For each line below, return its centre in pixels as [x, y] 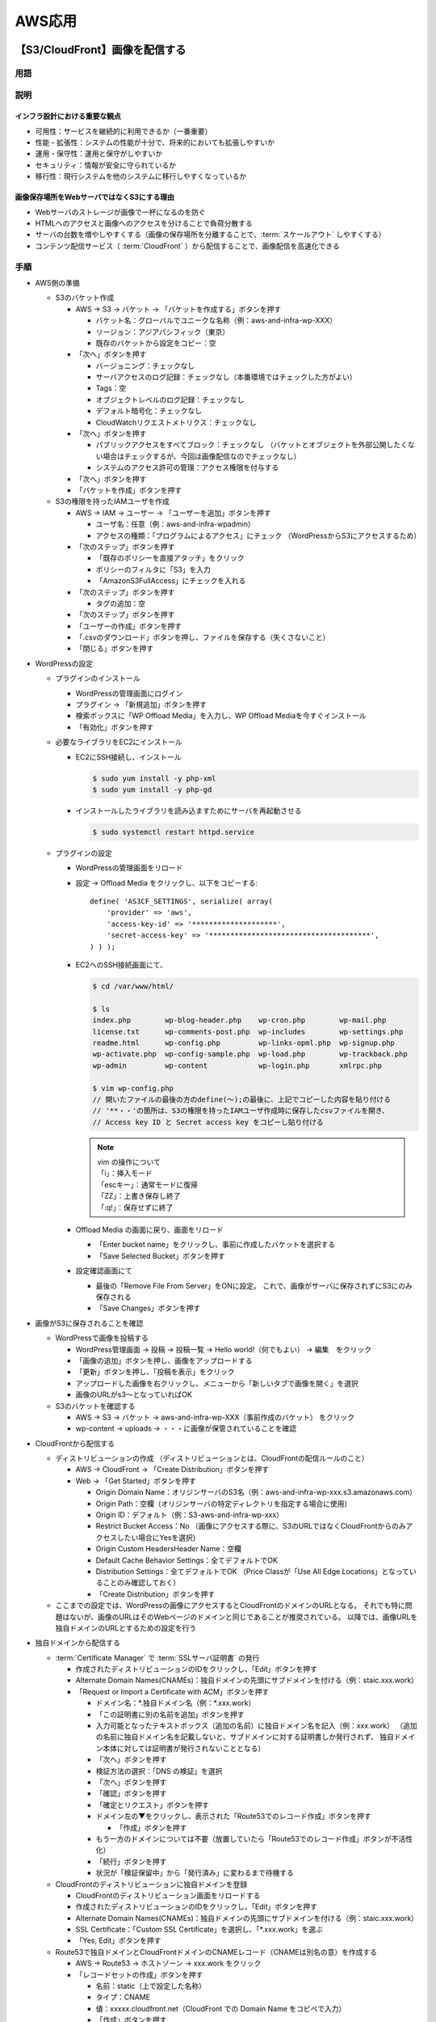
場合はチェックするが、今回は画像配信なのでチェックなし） [201, 456]
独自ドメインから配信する [78, 1643]
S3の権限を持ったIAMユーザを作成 [112, 501]
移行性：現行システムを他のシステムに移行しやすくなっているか [141, 176]
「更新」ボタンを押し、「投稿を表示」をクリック [155, 1372]
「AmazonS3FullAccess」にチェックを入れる [171, 581]
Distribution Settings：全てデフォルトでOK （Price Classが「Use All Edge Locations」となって [252, 1571]
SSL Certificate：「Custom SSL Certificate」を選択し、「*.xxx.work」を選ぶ [199, 1930]
